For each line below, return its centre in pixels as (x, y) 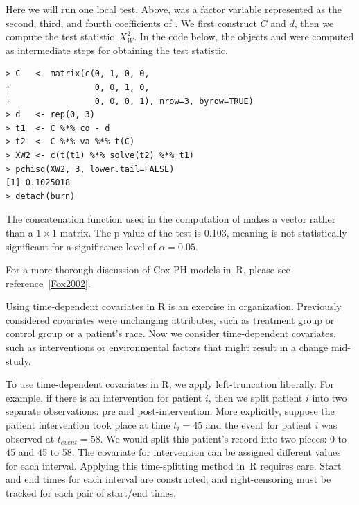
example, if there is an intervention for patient (104, 397)
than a (19, 232)
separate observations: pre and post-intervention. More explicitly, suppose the (170, 411)
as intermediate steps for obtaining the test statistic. (117, 50)
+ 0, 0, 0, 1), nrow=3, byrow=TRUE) (130, 101)
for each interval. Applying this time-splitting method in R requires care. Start (174, 465)
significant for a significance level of (81, 246)
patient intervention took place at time (88, 425)
